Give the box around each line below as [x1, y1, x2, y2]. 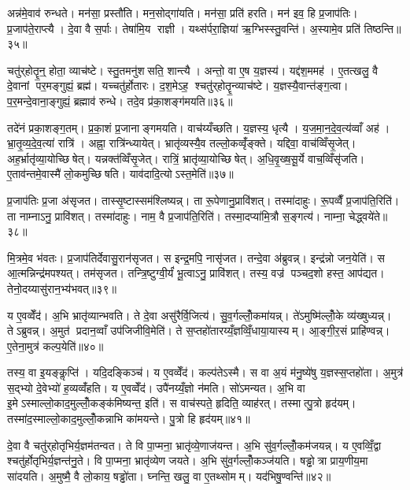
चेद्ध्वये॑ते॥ [348, 207, 388, 224]
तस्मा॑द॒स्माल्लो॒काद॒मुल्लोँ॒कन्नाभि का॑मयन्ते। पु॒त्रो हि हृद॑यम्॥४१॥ [7, 410, 250, 427]
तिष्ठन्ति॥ [364, 20, 401, 36]
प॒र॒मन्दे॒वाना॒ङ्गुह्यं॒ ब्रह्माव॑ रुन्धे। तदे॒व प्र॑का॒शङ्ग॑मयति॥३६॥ [7, 92, 233, 109]
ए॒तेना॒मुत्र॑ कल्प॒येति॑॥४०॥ [7, 337, 104, 354]
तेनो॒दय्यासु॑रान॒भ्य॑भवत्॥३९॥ [7, 280, 116, 296]
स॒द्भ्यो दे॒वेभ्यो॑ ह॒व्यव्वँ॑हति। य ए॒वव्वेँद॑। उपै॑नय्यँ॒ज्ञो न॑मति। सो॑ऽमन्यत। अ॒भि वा [7, 379, 305, 395]
